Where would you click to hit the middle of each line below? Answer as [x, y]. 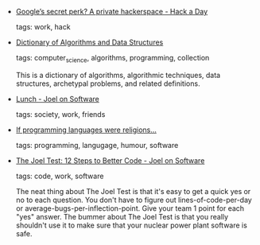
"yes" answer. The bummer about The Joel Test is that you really [122, 216]
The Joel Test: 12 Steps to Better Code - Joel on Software [110, 160]
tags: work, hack [43, 27]
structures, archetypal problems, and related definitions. [108, 84]
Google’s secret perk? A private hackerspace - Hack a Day [112, 12]
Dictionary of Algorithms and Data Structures [89, 42]
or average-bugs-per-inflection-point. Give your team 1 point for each [130, 208]
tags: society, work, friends [60, 114]
